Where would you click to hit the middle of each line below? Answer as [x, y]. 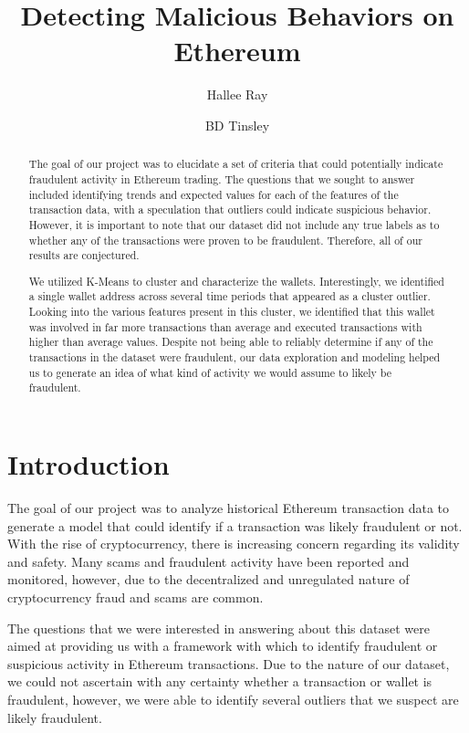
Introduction [89, 464]
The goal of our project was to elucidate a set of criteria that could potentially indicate [236, 164]
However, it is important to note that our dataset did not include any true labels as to [234, 224]
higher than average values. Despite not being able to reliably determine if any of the [231, 342]
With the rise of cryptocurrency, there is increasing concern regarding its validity [234, 544]
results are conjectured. [84, 255]
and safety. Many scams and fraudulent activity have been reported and [208, 561]
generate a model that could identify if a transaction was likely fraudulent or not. [235, 525]
